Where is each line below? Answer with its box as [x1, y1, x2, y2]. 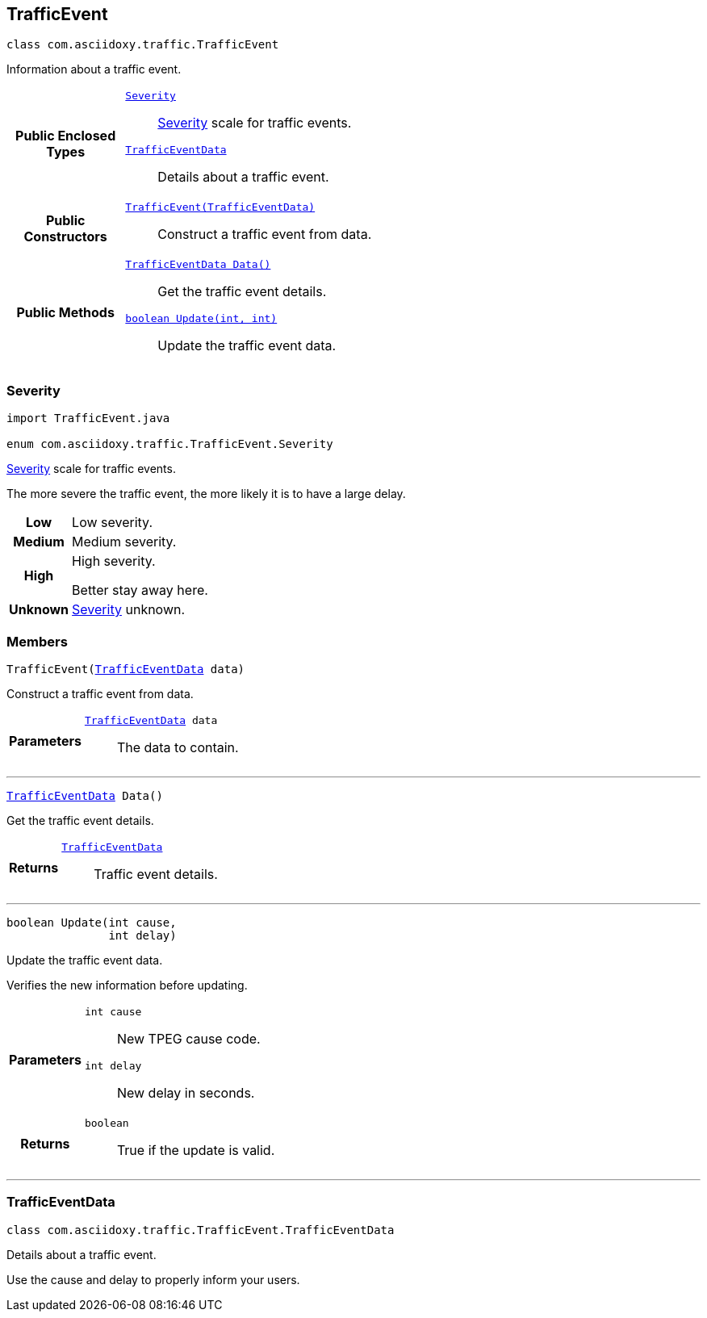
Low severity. [72, 514, 153, 531]
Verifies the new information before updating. [6, 977, 248, 992]
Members [6, 633, 68, 650]
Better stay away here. [72, 582, 208, 599]
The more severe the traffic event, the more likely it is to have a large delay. [6, 487, 406, 501]
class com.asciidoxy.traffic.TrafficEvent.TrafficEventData [6, 1223, 395, 1236]
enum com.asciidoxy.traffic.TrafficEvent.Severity [6, 437, 333, 451]
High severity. [72, 553, 156, 570]
